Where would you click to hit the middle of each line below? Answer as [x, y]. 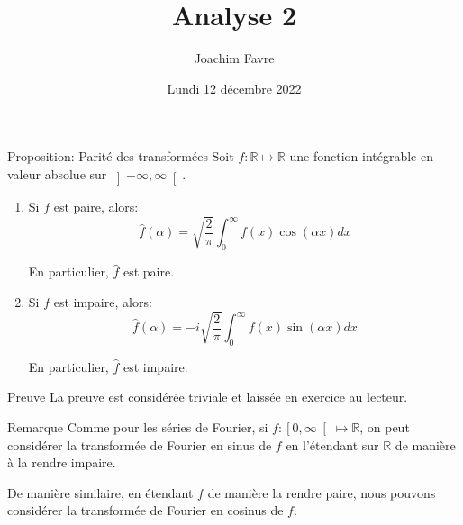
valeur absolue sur [57, 173]
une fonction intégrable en [361, 156]
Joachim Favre [234, 58]
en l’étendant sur [332, 444]
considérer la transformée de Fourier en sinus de [140, 444]
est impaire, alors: [103, 301]
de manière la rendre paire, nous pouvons [322, 492]
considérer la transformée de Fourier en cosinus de [145, 510]
